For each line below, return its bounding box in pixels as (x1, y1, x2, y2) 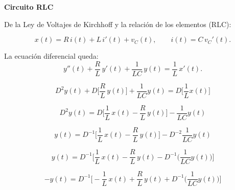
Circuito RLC (4, 2, 54, 12)
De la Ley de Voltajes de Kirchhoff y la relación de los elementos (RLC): (4, 18, 231, 29)
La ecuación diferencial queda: (4, 51, 99, 61)
